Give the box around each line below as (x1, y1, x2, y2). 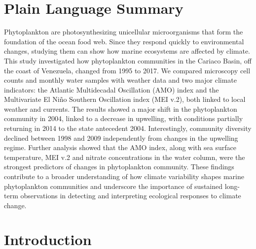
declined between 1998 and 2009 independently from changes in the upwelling (4, 132, 238, 143)
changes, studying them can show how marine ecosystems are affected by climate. (4, 46, 250, 56)
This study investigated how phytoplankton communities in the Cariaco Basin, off (4, 55, 252, 65)
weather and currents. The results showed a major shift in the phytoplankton (4, 103, 237, 114)
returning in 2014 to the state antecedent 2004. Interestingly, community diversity (4, 123, 252, 133)
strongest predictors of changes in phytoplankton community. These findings (4, 161, 234, 172)
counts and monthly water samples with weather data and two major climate (4, 75, 237, 85)
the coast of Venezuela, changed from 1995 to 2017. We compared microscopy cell (4, 65, 251, 75)
